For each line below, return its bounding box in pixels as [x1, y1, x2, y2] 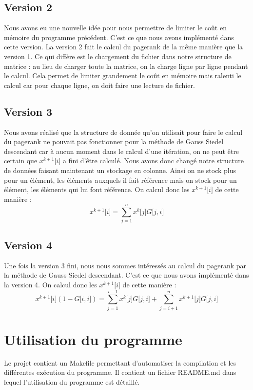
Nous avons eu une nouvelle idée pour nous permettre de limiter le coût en [4, 22, 227, 33]
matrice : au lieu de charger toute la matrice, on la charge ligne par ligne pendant [4, 61, 248, 71]
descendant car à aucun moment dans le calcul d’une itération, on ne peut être [4, 146, 239, 156]
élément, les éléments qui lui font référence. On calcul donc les [4, 184, 190, 195]
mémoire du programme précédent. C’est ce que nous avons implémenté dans [4, 32, 234, 42]
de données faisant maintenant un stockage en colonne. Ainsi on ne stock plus [4, 165, 236, 175]
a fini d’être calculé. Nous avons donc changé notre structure [62, 155, 244, 166]
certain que [4, 155, 38, 166]
